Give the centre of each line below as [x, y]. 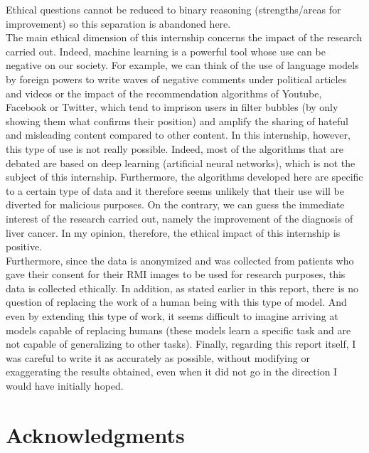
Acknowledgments [95, 434]
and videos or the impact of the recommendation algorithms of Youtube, [164, 93]
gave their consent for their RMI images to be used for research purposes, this [176, 274]
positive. [24, 246]
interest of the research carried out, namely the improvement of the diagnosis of [180, 218]
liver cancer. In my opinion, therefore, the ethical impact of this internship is [173, 232]
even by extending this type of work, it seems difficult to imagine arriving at [172, 316]
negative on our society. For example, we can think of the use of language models [182, 65]
